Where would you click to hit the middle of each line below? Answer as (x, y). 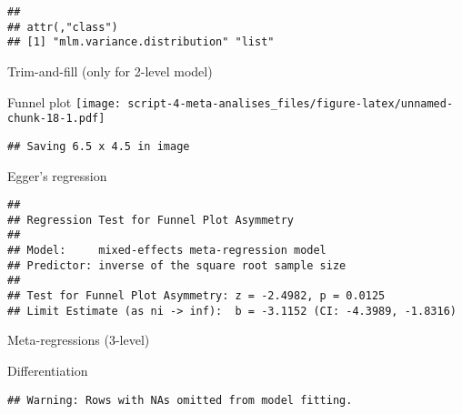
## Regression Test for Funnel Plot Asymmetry (151, 220)
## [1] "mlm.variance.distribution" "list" (141, 42)
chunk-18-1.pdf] (56, 119)
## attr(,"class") (63, 27)
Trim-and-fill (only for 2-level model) (110, 71)
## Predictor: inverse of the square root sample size (177, 265)
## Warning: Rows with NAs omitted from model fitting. (180, 400)
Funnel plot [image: (65, 101)
